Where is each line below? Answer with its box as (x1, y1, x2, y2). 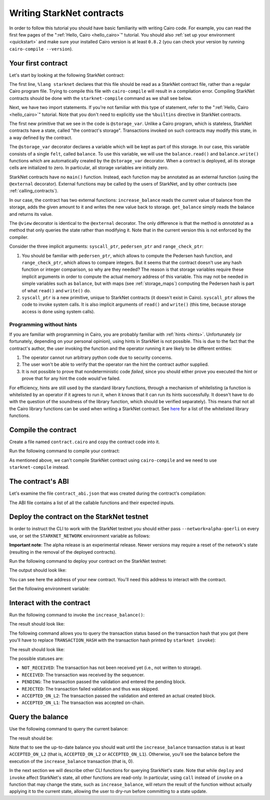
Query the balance (9, 713, 68, 722)
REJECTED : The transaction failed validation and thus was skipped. (21, 686, 159, 692)
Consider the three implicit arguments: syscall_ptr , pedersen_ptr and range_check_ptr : (9, 243, 203, 249)
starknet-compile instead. (9, 464, 69, 470)
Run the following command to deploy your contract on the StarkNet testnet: (9, 558, 167, 564)
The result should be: (9, 735, 53, 741)
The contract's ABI (9, 477, 69, 486)
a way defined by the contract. (9, 134, 72, 140)
